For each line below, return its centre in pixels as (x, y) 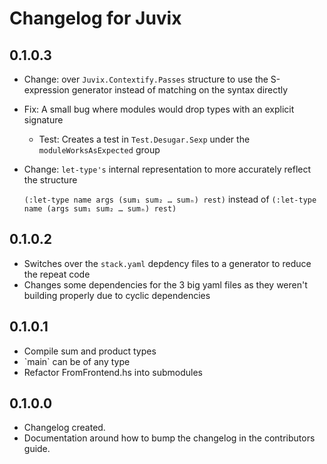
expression (46, 90)
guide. (37, 449)
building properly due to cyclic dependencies (117, 295)
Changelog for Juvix (95, 18)
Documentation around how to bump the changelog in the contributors (169, 438)
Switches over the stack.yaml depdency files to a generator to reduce (167, 263)
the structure (50, 180)
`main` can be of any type (77, 361)
